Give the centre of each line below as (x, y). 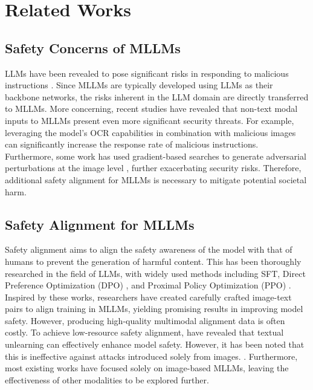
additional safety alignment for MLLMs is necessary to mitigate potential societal (156, 179)
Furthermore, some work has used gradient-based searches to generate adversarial (156, 156)
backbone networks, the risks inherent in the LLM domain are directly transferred (157, 96)
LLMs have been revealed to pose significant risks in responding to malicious (147, 73)
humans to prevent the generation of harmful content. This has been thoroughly (153, 261)
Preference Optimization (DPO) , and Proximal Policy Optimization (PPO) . (148, 285)
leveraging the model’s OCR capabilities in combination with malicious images (150, 132)
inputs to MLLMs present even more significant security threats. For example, (150, 120)
